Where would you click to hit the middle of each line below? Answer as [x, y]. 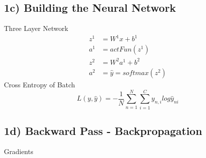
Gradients [19, 151]
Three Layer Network [36, 28]
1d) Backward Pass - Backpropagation [103, 131]
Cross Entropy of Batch [40, 84]
